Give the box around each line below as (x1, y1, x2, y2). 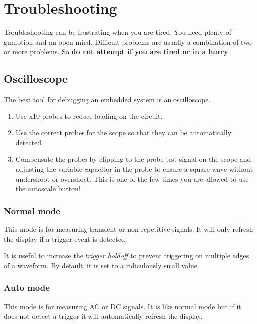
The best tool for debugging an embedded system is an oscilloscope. (4, 94, 211, 105)
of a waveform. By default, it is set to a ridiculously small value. (4, 260, 199, 270)
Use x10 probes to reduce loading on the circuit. (15, 110, 163, 121)
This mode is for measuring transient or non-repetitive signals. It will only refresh (4, 224, 253, 234)
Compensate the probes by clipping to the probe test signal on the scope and (15, 154, 251, 164)
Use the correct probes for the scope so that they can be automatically (15, 127, 232, 138)
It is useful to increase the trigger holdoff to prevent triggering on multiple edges (4, 250, 249, 261)
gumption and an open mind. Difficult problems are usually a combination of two (4, 36, 252, 47)
